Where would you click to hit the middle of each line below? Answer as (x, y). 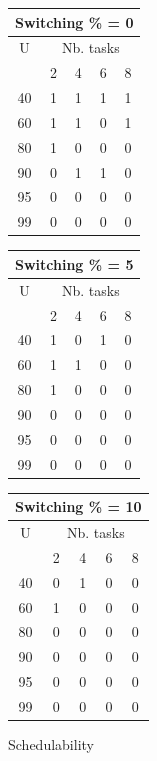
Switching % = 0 (74, 21)
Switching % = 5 (74, 263)
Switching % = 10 (78, 506)
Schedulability (51, 744)
